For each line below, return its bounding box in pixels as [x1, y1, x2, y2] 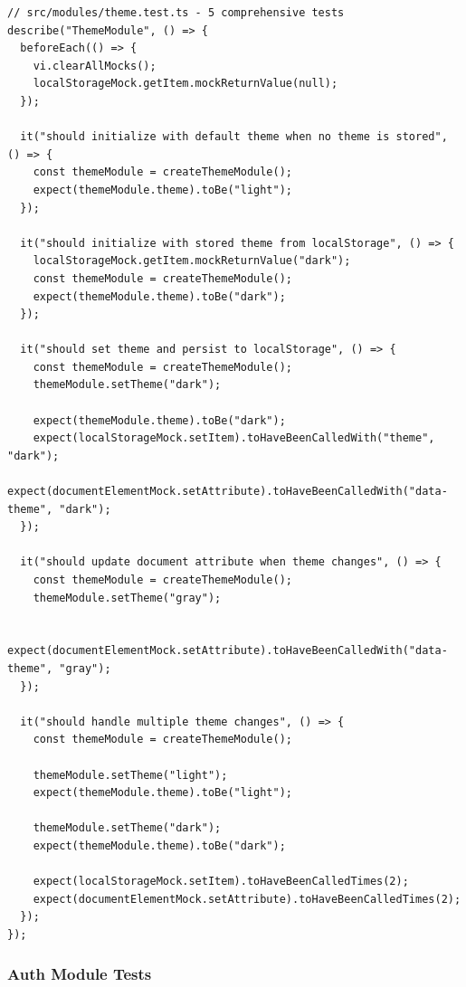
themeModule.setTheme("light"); [33, 768, 228, 782]
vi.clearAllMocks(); [33, 59, 157, 72]
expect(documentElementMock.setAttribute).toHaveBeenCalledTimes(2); [33, 892, 461, 906]
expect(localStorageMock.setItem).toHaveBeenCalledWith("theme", [33, 432, 435, 445]
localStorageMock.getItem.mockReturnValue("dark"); [33, 254, 351, 268]
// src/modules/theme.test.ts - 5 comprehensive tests [7, 6, 345, 19]
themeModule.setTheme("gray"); [33, 591, 222, 604]
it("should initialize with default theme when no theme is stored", [20, 130, 448, 144]
